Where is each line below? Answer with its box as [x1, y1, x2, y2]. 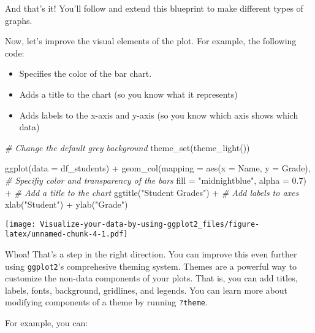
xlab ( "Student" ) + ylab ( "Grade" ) [5, 198, 128, 211]
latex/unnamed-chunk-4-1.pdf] [5, 230, 128, 239]
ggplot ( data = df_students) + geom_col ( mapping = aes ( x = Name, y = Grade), [5, 162, 311, 174]
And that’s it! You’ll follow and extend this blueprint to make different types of [5, 2, 303, 14]
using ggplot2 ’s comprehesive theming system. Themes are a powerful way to [5, 259, 297, 272]
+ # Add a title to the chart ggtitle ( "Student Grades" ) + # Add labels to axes [5, 186, 299, 198]
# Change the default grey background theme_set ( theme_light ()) [5, 141, 250, 154]
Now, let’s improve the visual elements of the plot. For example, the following [5, 34, 297, 47]
